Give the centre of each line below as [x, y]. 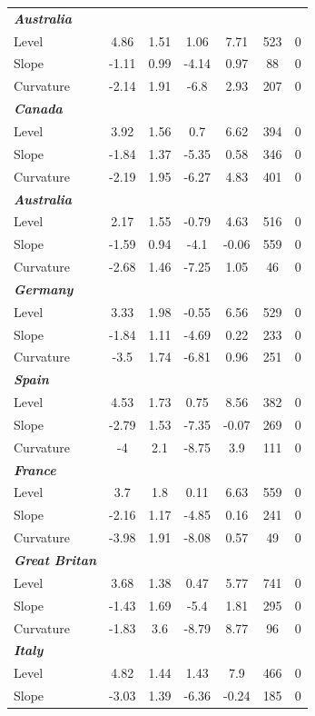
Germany [44, 288]
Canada [38, 109]
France [35, 469]
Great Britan [55, 560]
